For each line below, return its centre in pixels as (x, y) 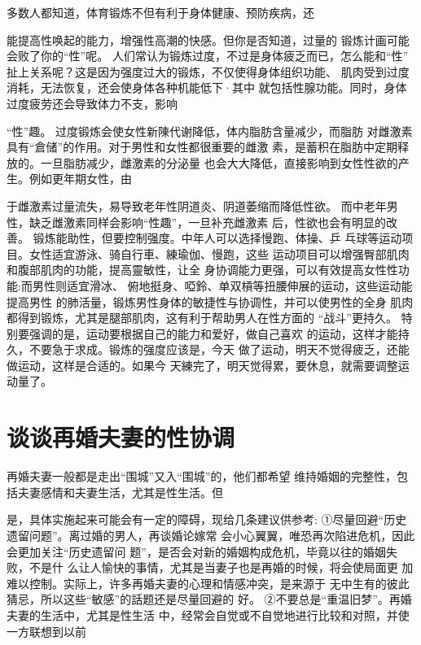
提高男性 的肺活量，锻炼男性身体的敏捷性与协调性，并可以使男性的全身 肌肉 (210, 301)
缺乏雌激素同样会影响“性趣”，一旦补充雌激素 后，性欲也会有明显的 (207, 222)
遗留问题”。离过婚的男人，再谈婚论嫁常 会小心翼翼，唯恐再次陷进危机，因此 (211, 535)
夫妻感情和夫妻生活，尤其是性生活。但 (120, 492)
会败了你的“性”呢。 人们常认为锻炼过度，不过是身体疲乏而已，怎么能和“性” (208, 56)
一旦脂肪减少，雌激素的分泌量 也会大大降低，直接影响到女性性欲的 (219, 162)
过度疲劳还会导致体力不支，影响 (92, 103)
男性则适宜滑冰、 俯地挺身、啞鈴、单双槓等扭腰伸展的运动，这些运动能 (222, 285)
